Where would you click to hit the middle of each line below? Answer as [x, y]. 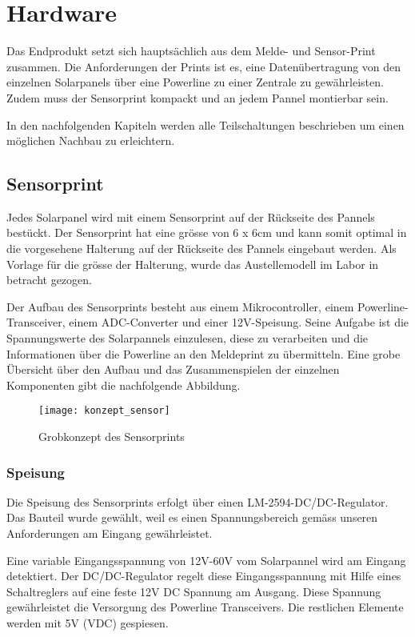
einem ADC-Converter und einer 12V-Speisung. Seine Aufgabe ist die [239, 322]
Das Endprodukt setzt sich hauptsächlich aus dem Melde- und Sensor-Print [191, 51]
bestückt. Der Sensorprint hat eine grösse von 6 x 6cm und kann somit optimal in [207, 232]
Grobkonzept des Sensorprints [112, 437]
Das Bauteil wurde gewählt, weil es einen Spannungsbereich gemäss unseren [192, 517]
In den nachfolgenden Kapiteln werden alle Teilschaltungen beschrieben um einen [206, 124]
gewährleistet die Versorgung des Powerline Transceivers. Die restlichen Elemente [205, 607]
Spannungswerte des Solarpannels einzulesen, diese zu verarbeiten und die [188, 338]
